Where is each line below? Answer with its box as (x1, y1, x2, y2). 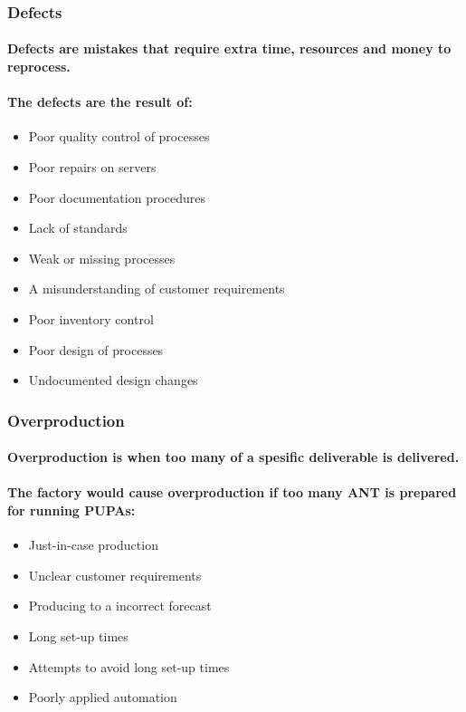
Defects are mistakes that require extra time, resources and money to (7, 39, 452, 58)
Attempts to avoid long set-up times (28, 657, 230, 676)
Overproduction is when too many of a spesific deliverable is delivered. (7, 447, 460, 467)
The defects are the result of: (7, 92, 193, 111)
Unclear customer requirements (28, 565, 202, 584)
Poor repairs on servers (28, 158, 157, 177)
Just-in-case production (28, 535, 158, 554)
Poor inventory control (28, 309, 154, 328)
